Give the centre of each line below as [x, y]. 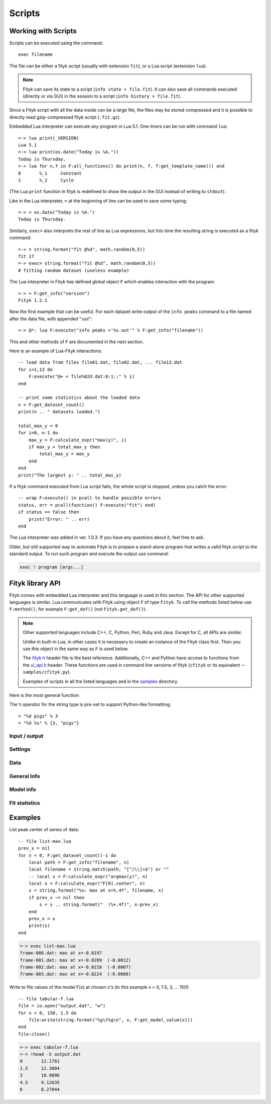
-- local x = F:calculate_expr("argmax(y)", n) [88, 876]
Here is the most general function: [44, 695]
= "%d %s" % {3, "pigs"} [49, 723]
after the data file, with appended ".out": [51, 319]
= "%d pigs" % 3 [38, 716]
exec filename [35, 55]
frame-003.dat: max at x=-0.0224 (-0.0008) [76, 974]
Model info [23, 790]
